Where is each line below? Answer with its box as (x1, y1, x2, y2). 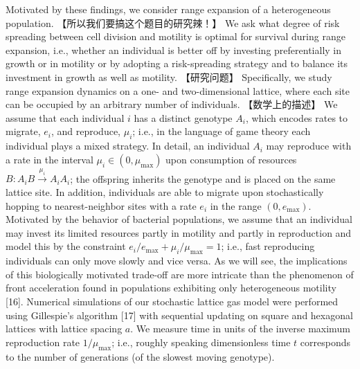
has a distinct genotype (134, 110, 233, 125)
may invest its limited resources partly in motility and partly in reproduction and (6, 225, 352, 240)
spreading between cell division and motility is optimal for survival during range (6, 29, 345, 44)
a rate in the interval (6, 152, 93, 166)
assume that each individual (6, 110, 125, 125)
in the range (210, 198, 262, 213)
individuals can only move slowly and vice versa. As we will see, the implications (6, 253, 348, 268)
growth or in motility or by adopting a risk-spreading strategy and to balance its (6, 56, 348, 71)
